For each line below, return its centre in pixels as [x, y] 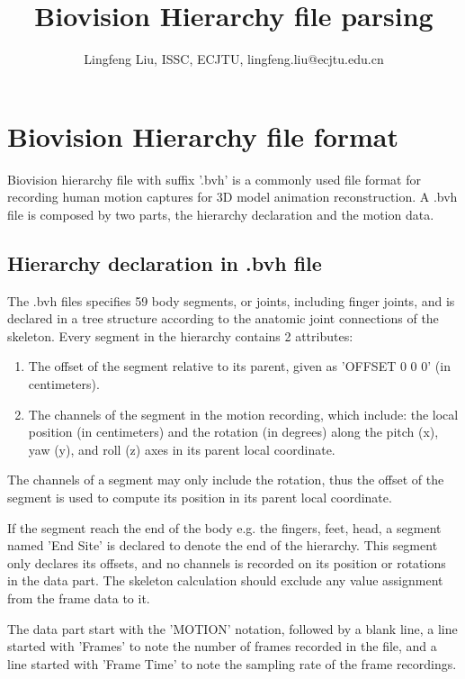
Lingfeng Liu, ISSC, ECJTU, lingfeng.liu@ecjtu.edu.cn [234, 59]
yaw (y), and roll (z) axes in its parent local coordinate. [182, 449]
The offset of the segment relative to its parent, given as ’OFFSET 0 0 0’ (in [239, 366]
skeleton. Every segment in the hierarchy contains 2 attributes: [180, 335]
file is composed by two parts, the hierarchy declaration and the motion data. [221, 214]
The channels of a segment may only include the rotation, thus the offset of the [226, 480]
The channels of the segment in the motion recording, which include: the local [243, 414]
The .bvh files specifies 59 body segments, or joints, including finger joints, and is [231, 300]
